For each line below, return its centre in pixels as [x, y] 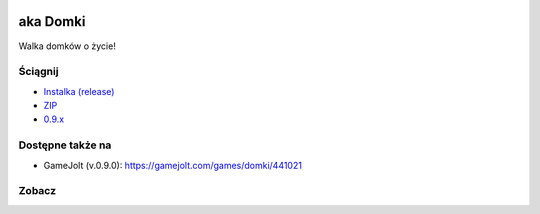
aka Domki [52, 21]
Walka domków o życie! [67, 46]
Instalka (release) [79, 91]
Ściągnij [38, 72]
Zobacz [37, 191]
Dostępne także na [65, 145]
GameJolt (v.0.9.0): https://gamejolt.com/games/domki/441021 [172, 165]
